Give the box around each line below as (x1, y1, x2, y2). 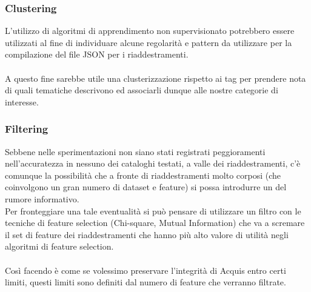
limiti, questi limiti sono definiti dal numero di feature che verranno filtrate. (5, 276, 286, 288)
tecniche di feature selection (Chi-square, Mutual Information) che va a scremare (5, 216, 305, 229)
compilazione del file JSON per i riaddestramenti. (5, 48, 189, 61)
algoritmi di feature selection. (5, 240, 114, 253)
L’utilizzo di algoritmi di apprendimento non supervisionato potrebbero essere (5, 24, 295, 37)
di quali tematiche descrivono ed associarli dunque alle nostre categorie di (5, 84, 278, 96)
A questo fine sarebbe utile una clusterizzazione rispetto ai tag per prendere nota (5, 71, 306, 84)
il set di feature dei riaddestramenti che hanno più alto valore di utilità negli (5, 228, 289, 241)
